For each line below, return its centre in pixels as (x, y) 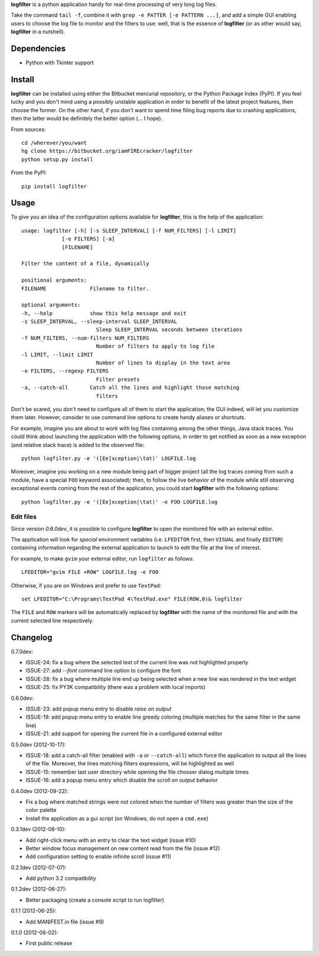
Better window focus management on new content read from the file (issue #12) (123, 848)
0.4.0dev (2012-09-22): (40, 791)
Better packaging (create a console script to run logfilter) (95, 900)
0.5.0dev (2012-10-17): (38, 745)
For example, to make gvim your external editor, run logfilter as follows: (102, 559)
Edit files (24, 517)
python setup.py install (57, 159)
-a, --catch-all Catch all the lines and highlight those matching (131, 388)
